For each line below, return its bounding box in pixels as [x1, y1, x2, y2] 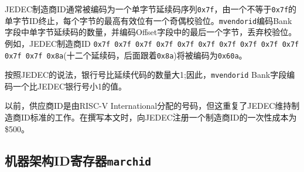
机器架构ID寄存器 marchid [5, 151, 151, 169]
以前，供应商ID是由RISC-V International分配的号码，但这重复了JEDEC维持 [5, 99, 292, 112]
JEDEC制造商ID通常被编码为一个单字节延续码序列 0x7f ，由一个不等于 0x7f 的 [5, 3, 297, 15]
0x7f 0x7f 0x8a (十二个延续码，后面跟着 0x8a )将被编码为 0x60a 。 [5, 49, 247, 61]
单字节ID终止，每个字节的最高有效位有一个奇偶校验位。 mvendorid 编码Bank [5, 14, 292, 26]
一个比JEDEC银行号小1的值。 [12, 80, 127, 92]
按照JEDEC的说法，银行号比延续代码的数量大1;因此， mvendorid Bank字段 [5, 68, 287, 81]
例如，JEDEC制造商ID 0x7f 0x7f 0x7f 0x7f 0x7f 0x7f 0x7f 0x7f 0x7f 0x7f [5, 37, 299, 49]
